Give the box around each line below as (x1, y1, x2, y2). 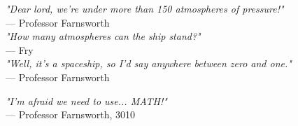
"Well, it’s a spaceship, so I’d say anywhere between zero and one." (6, 56, 292, 71)
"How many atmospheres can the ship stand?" (6, 29, 201, 43)
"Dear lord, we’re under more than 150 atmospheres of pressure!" (6, 1, 284, 15)
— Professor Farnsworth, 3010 (6, 107, 136, 122)
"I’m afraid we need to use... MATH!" (6, 93, 167, 108)
